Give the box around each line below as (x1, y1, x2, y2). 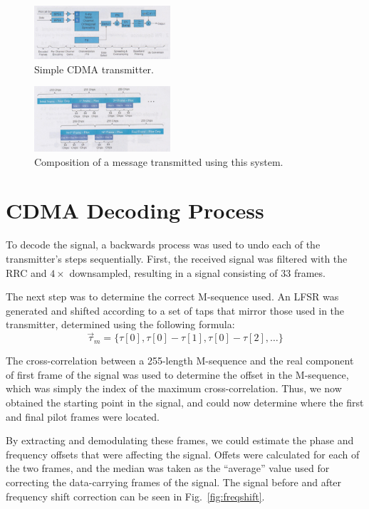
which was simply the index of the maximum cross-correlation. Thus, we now (6, 381, 342, 396)
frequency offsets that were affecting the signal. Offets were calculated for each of (6, 446, 360, 461)
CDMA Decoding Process (6, 196, 264, 225)
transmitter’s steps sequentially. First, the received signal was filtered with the (6, 251, 348, 266)
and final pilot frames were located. (6, 409, 160, 424)
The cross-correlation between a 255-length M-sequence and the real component (6, 353, 354, 368)
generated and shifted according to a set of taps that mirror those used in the (6, 303, 345, 318)
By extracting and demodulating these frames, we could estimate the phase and (6, 433, 354, 448)
